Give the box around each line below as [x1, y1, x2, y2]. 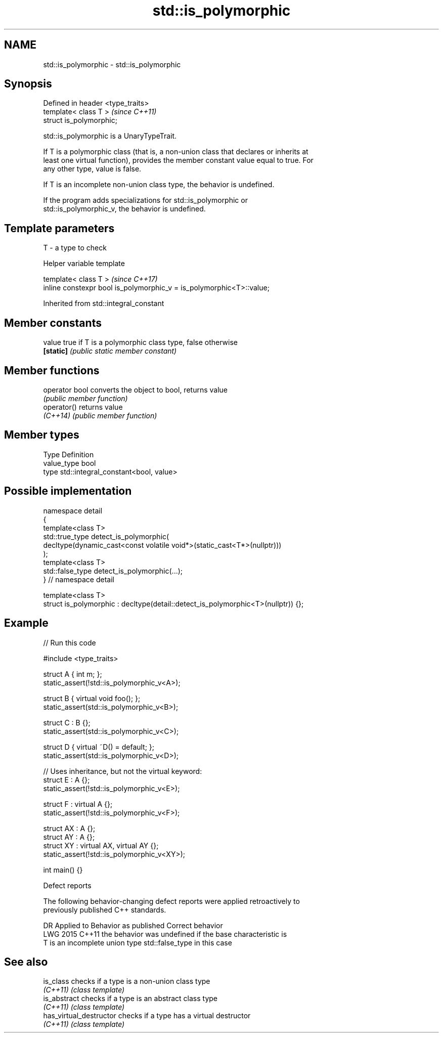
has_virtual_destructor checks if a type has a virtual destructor [43, 1011, 251, 1020]
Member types [4, 428, 79, 442]
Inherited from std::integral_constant [43, 299, 164, 308]
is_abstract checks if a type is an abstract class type [43, 994, 218, 1003]
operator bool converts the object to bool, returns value [43, 385, 228, 394]
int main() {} [43, 865, 83, 874]
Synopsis [4, 77, 52, 91]
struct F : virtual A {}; [43, 799, 113, 808]
